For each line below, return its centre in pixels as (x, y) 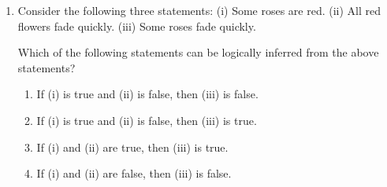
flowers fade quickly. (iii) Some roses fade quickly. (137, 26)
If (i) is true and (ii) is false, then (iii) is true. (147, 120)
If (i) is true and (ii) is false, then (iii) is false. (147, 94)
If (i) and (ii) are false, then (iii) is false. (134, 173)
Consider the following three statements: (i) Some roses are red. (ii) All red (199, 10)
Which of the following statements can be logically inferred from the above (198, 52)
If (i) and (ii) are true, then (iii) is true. (132, 147)
